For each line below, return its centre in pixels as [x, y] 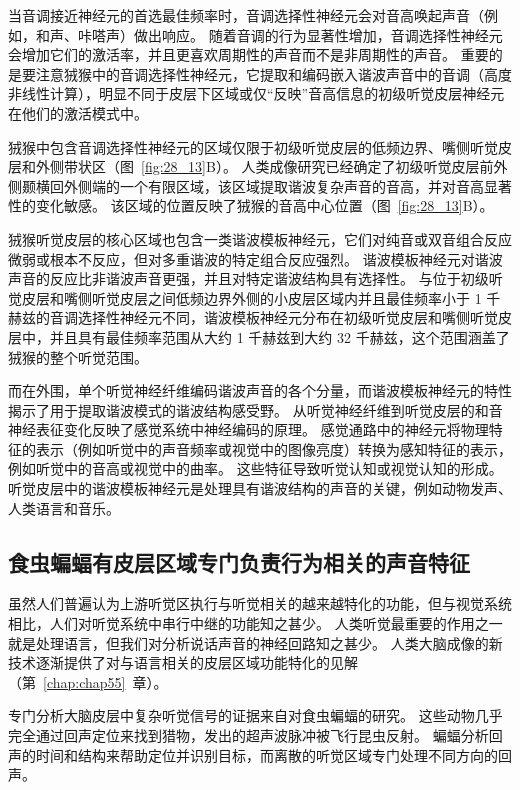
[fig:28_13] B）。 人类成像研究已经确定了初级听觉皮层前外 [324, 166]
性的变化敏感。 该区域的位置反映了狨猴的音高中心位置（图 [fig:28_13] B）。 [251, 205]
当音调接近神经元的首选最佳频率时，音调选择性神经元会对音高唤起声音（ [246, 15]
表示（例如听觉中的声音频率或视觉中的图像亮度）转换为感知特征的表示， [273, 448]
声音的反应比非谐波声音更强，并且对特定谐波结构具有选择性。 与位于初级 [248, 278]
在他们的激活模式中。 [78, 112]
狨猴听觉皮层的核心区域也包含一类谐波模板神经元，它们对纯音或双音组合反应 [260, 238]
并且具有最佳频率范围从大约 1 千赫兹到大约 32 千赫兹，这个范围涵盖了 [279, 336]
